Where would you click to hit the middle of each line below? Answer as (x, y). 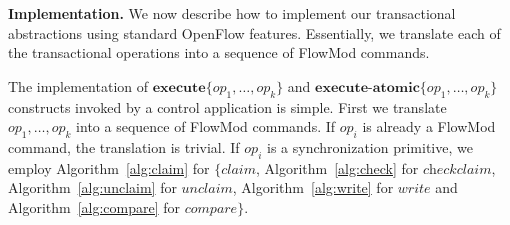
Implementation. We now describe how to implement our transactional (232, 13)
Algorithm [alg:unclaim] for (92, 187)
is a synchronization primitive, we (369, 146)
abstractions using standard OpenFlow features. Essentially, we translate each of (254, 32)
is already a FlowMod (429, 126)
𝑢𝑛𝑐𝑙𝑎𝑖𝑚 (207, 189)
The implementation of (78, 85)
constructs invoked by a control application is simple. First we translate (227, 106)
